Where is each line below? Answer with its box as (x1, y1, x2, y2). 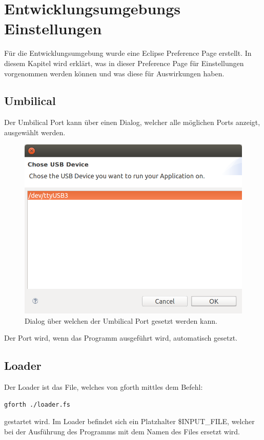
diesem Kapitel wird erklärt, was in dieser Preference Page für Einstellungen (4, 57, 244, 68)
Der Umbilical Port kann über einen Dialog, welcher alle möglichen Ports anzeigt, (4, 117, 260, 128)
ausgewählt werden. (4, 127, 66, 137)
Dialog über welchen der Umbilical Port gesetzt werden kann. (25, 315, 217, 326)
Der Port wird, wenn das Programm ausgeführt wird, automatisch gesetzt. (4, 332, 237, 343)
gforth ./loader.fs (4, 401, 70, 408)
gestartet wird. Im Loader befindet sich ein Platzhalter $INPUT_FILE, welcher (4, 416, 255, 427)
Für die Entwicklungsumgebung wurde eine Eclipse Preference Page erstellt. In (4, 48, 252, 58)
